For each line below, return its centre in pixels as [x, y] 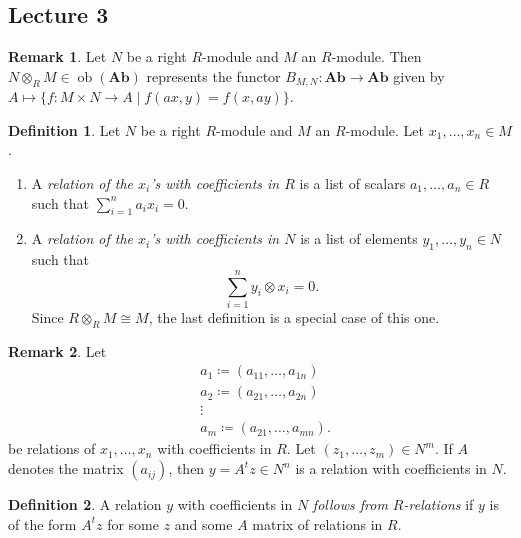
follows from [350, 504]
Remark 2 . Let [57, 350]
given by [419, 75]
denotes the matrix [66, 468]
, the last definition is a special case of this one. [294, 316]
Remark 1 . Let [57, 56]
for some [133, 523]
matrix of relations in [317, 523]
